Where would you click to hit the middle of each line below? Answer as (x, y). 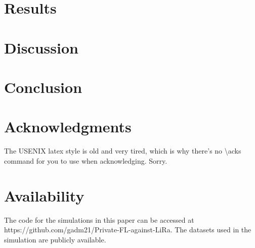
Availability (44, 195)
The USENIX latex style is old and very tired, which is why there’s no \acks (123, 151)
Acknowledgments (68, 127)
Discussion (41, 47)
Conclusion (43, 87)
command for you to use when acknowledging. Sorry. (86, 160)
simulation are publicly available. (55, 239)
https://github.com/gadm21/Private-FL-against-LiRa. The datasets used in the (128, 230)
